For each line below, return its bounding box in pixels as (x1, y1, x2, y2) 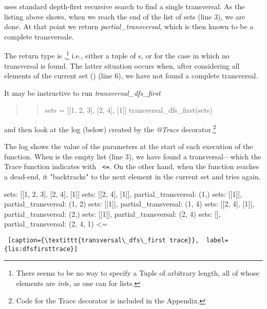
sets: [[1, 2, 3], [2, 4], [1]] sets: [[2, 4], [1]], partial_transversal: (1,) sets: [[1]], (4, 188, 242, 199)
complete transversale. (4, 31, 74, 42)
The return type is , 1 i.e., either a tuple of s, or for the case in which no (4, 49, 230, 61)
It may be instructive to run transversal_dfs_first (4, 87, 161, 98)
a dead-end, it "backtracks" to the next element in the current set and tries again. (4, 171, 261, 182)
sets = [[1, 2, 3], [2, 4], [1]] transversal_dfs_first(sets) (45, 105, 213, 115)
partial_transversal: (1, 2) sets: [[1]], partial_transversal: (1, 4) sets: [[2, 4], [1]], (4, 198, 254, 209)
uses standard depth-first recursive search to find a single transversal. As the (4, 1, 245, 11)
